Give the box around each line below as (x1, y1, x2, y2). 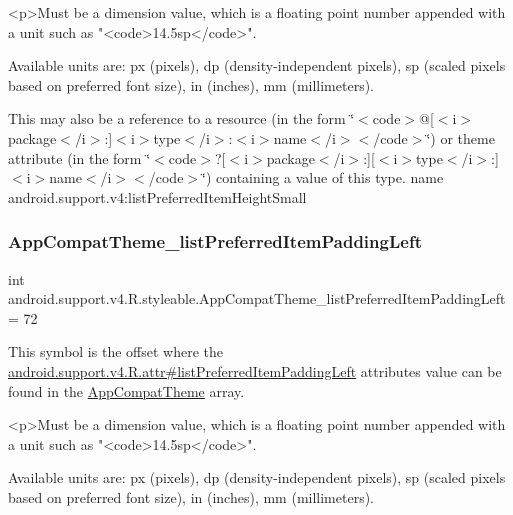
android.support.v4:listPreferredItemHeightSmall (8, 186, 307, 207)
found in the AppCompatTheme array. (8, 380, 245, 401)
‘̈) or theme (426, 127, 495, 148)
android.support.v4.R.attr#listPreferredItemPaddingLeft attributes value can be (8, 360, 502, 381)
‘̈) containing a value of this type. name (202, 167, 444, 188)
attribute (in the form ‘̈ (8, 147, 151, 168)
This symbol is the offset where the (8, 341, 223, 362)
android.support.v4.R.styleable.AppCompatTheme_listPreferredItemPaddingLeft (8, 288, 506, 309)
